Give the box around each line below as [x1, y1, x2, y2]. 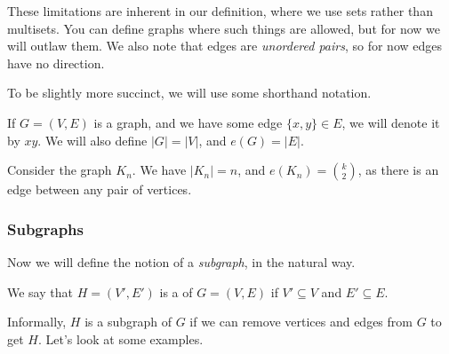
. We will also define [37, 130, 148, 149]
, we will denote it [341, 113, 440, 131]
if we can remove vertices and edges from [189, 312, 413, 331]
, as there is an [357, 161, 439, 179]
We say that [7, 282, 73, 301]
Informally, [7, 312, 67, 331]
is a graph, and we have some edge [93, 113, 283, 131]
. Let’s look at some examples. [37, 329, 204, 348]
